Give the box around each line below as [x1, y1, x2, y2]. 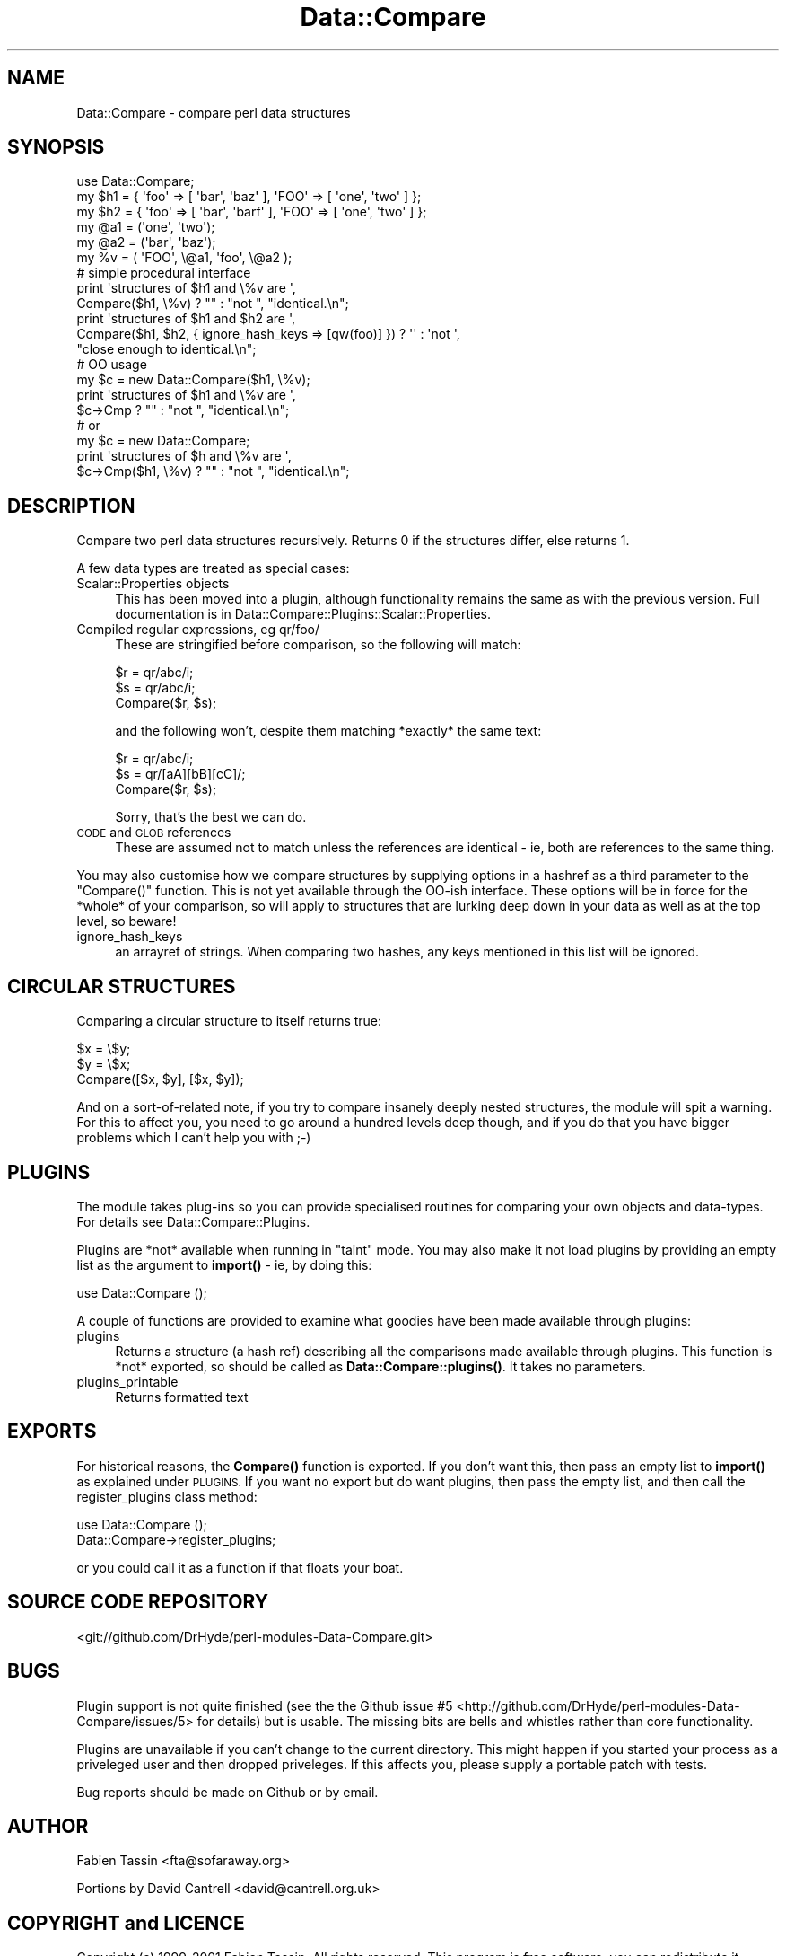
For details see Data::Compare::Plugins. [76, 1213, 310, 1229]
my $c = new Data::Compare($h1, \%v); [76, 372, 310, 388]
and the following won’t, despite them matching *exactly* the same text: [115, 723, 542, 739]
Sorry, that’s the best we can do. [115, 809, 307, 825]
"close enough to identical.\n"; [76, 341, 257, 357]
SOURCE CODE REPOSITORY [7, 1590, 269, 1614]
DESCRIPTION [7, 494, 135, 517]
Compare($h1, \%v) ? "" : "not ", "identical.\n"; [76, 295, 349, 312]
